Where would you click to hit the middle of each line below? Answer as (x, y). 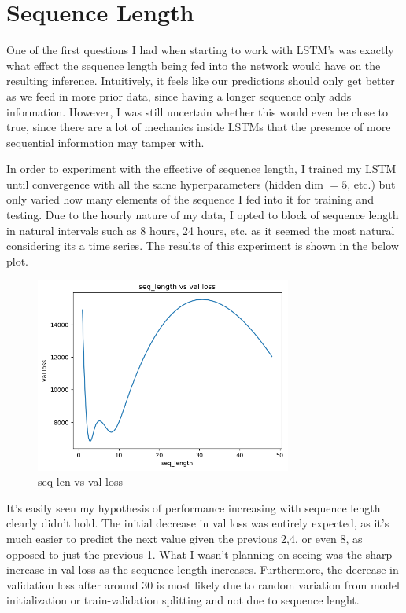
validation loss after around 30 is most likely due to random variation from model (203, 584)
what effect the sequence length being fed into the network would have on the (194, 65)
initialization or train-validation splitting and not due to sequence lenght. (183, 600)
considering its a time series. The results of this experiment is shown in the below (203, 246)
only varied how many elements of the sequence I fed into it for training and (190, 199)
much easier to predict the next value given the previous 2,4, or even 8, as (185, 538)
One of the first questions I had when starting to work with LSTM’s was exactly (200, 50)
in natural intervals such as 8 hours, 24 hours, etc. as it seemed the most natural (201, 230)
